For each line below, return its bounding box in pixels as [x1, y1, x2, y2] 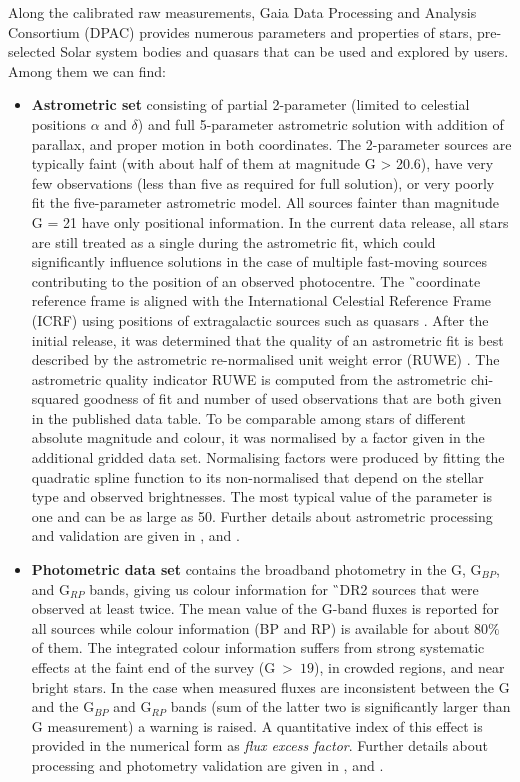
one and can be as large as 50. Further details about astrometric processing [31, 505, 493, 526]
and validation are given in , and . [31, 525, 240, 546]
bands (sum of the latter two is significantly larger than [170, 696, 511, 717]
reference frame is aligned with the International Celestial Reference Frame [31, 290, 492, 311]
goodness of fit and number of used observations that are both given [83, 388, 502, 409]
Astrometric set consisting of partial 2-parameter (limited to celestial [31, 94, 470, 115]
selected [8, 41, 56, 62]
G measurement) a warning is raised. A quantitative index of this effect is [31, 715, 483, 736]
